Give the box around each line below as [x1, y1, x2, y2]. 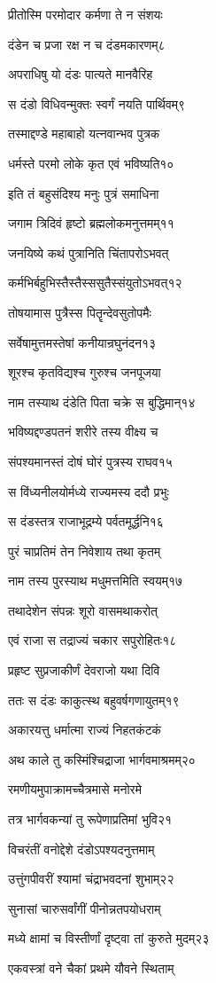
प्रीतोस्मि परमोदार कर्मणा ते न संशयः [8, 5, 163, 23]
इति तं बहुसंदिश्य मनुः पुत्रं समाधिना [8, 184, 159, 202]
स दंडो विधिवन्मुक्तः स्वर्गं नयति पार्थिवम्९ [8, 94, 186, 113]
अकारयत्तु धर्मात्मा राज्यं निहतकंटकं [8, 720, 162, 739]
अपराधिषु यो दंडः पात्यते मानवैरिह [8, 65, 153, 83]
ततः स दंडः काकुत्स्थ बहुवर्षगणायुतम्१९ [8, 690, 180, 709]
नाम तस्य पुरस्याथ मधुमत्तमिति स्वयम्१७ [8, 571, 183, 590]
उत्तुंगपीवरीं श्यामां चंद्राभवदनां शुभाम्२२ [8, 869, 174, 888]
